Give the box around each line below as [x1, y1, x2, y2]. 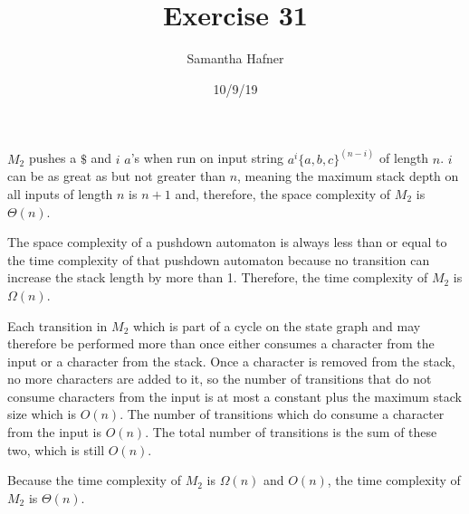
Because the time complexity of [7, 471, 181, 490]
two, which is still [7, 440, 105, 459]
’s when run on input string [130, 148, 283, 167]
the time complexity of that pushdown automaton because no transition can [7, 250, 430, 269]
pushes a [28, 148, 77, 167]
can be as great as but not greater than [7, 167, 225, 186]
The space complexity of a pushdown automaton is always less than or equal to [7, 233, 447, 252]
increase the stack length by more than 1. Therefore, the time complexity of [7, 268, 428, 287]
